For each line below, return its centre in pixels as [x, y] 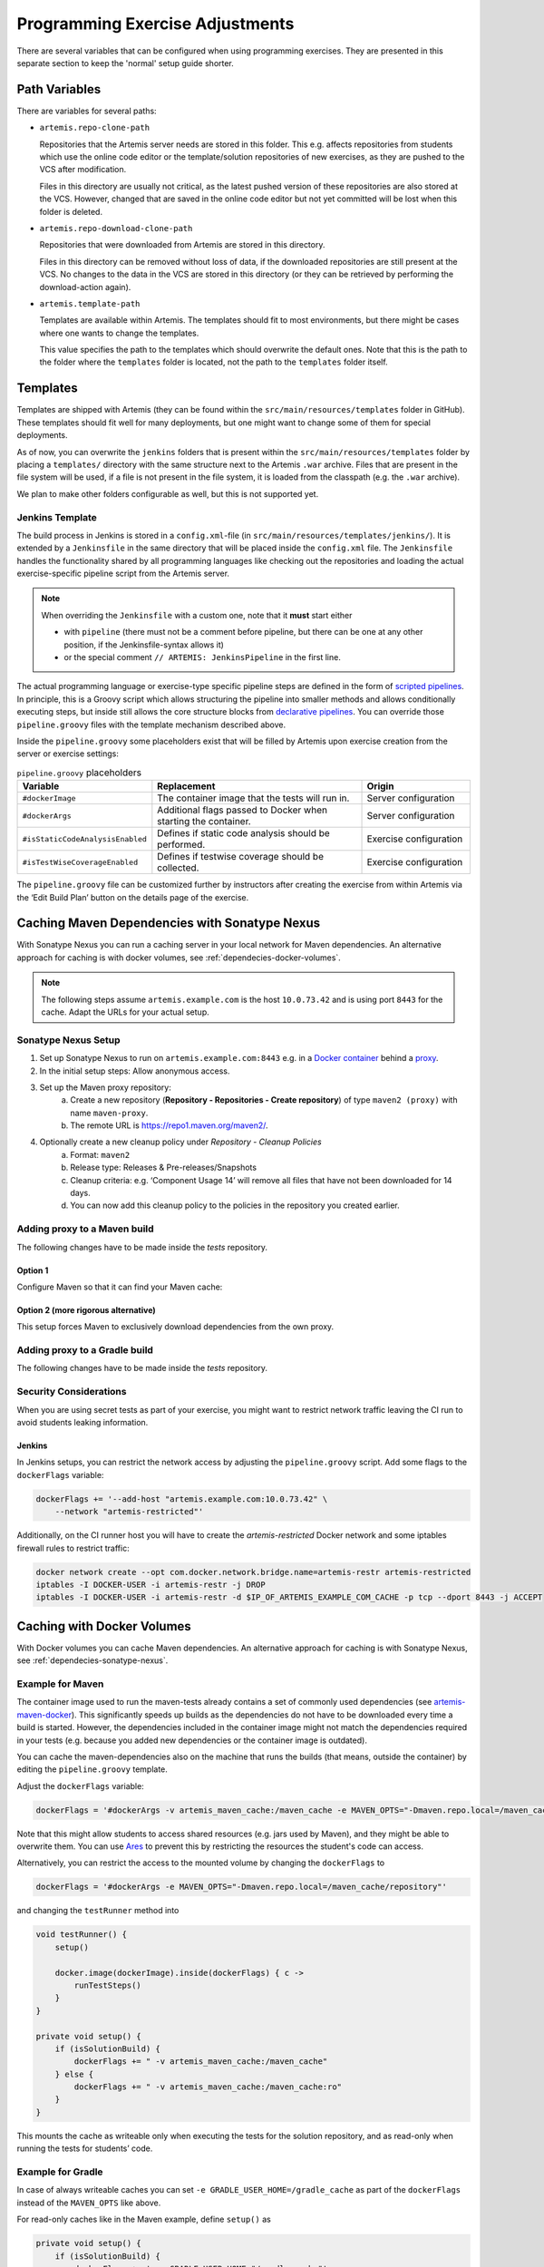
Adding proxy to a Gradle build [85, 1350]
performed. [181, 845]
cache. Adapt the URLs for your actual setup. [125, 1012]
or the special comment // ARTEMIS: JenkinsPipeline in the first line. [203, 657]
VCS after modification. [83, 170]
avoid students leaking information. [83, 1422]
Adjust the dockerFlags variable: [80, 1785]
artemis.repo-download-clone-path [116, 228]
